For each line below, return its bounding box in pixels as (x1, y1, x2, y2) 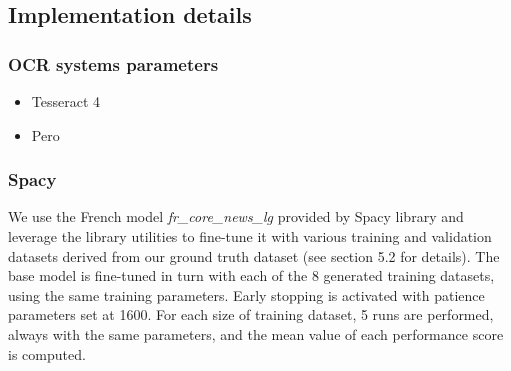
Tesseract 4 (31, 91, 101, 111)
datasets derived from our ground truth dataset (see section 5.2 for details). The (8, 245, 500, 266)
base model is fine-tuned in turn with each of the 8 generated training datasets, (8, 265, 495, 286)
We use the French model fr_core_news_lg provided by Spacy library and (8, 206, 464, 227)
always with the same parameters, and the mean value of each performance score (8, 323, 504, 344)
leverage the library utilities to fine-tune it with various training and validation (8, 226, 492, 246)
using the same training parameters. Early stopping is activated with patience (8, 284, 485, 305)
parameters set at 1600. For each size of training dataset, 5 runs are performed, (8, 304, 494, 325)
